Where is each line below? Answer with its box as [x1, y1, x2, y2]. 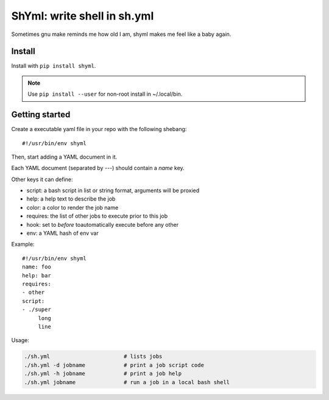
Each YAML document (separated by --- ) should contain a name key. [11, 165, 185, 172]
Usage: [11, 337, 30, 344]
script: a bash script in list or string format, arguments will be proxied [26, 187, 200, 195]
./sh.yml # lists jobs [24, 353, 163, 360]
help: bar [22, 272, 51, 279]
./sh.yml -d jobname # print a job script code [24, 362, 204, 368]
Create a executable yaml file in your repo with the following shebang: [11, 126, 187, 133]
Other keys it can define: [11, 176, 73, 183]
